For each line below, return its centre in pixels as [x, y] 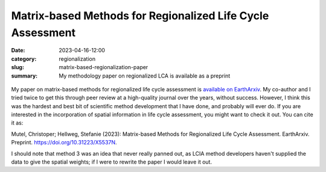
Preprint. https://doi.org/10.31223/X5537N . [64, 143]
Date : [18, 51]
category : [24, 59]
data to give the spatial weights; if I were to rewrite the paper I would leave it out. [112, 162]
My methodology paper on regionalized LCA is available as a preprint [145, 76]
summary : [24, 76]
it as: [17, 123]
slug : [18, 67]
